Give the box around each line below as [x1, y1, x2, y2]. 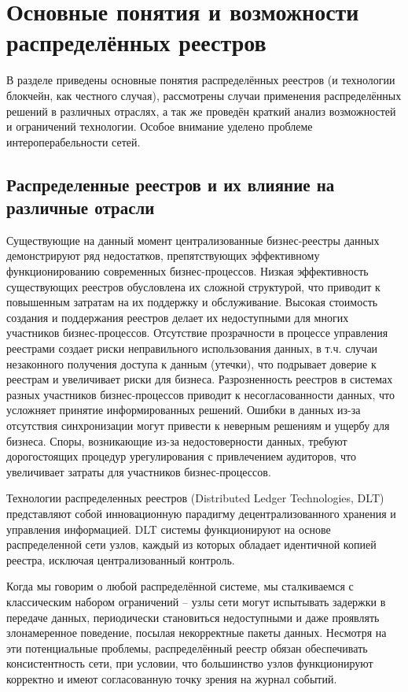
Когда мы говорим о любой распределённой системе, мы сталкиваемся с [6, 578, 354, 594]
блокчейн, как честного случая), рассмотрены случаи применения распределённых [6, 87, 402, 103]
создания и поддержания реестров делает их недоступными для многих [6, 309, 349, 325]
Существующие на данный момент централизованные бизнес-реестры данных [6, 231, 380, 248]
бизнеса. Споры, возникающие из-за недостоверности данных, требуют [6, 432, 347, 449]
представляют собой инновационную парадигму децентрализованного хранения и [6, 505, 396, 521]
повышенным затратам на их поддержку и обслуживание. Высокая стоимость [6, 294, 378, 310]
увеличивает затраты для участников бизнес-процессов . [6, 463, 271, 479]
